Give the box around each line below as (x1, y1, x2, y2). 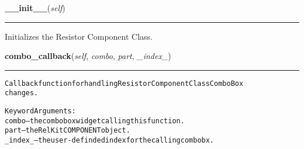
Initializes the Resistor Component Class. (5, 30, 153, 42)
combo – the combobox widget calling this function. (5, 116, 185, 125)
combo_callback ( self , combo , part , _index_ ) (5, 50, 171, 62)
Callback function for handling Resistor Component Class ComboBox (5, 79, 244, 88)
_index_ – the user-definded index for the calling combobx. (5, 136, 215, 145)
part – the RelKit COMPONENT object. (5, 126, 130, 135)
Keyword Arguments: (5, 107, 76, 116)
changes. (5, 89, 39, 98)
